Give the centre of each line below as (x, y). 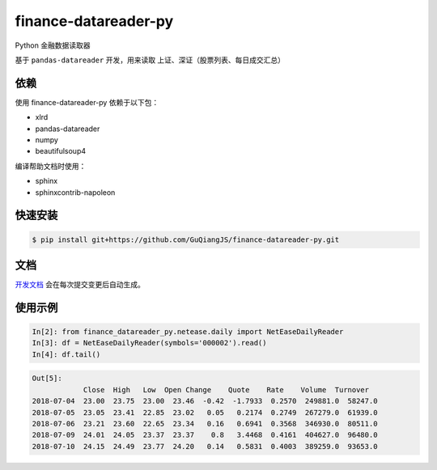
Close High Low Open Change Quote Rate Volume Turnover (226, 390)
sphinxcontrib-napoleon (75, 192)
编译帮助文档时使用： (51, 166)
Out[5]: (47, 379)
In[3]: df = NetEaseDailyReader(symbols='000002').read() (149, 343)
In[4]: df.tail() (66, 354)
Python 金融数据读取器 (53, 45)
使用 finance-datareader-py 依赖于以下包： (87, 102)
